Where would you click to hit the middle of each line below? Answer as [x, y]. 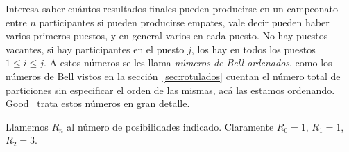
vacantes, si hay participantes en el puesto [95, 49]
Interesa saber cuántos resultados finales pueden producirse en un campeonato [172, 8]
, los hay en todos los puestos [253, 49]
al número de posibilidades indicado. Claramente [170, 126]
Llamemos [27, 126]
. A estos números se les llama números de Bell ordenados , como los [188, 63]
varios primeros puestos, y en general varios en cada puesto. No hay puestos [167, 36]
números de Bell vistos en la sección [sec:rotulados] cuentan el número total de [173, 76]
